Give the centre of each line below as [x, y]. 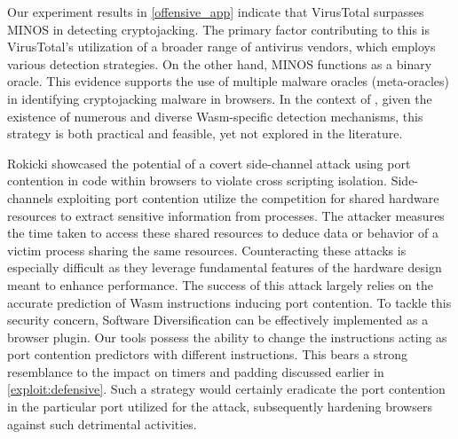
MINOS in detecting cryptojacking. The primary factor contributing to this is [219, 29]
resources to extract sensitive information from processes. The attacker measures [226, 215]
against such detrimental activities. [102, 423]
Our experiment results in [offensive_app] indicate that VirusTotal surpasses [216, 12]
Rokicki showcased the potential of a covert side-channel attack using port [209, 163]
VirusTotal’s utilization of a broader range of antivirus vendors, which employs [221, 47]
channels [30, 197]
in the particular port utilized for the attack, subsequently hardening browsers [220, 407]
